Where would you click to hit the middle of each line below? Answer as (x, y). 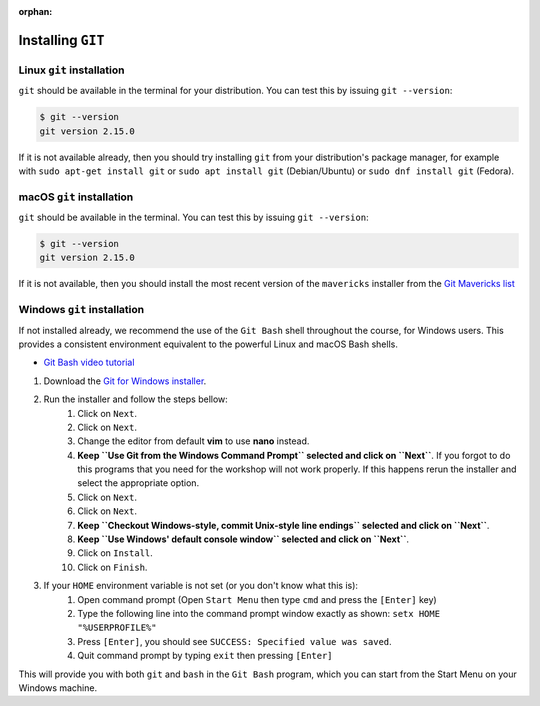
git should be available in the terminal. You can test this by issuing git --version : (193, 217)
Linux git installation (71, 70)
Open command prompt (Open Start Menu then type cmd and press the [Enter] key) (257, 599)
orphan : (35, 11)
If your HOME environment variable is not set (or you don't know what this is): (201, 586)
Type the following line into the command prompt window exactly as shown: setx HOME (258, 613)
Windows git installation (81, 310)
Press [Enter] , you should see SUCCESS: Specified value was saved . (234, 641)
